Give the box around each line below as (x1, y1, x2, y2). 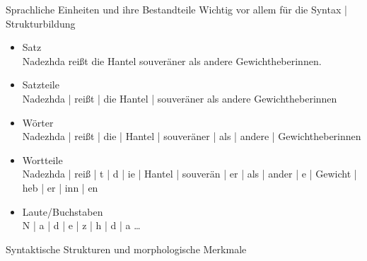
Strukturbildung (6, 16, 76, 30)
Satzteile (22, 77, 59, 92)
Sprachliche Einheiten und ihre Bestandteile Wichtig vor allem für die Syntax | (6, 2, 347, 16)
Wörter (22, 115, 54, 129)
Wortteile (22, 152, 63, 167)
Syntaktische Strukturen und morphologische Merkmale (6, 241, 247, 256)
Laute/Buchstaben (22, 204, 103, 219)
